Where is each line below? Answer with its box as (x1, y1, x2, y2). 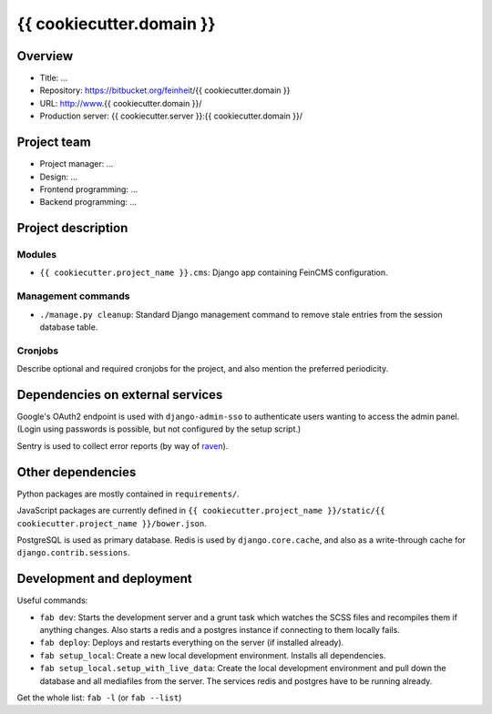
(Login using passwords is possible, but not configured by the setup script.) (16, 423, 302, 434)
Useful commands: (16, 595, 88, 606)
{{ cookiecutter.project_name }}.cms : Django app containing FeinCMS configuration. (39, 267, 388, 278)
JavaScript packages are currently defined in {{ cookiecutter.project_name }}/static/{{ (16, 505, 385, 516)
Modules (16, 249, 57, 261)
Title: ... (39, 73, 68, 84)
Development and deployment (16, 571, 192, 586)
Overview (16, 48, 74, 64)
